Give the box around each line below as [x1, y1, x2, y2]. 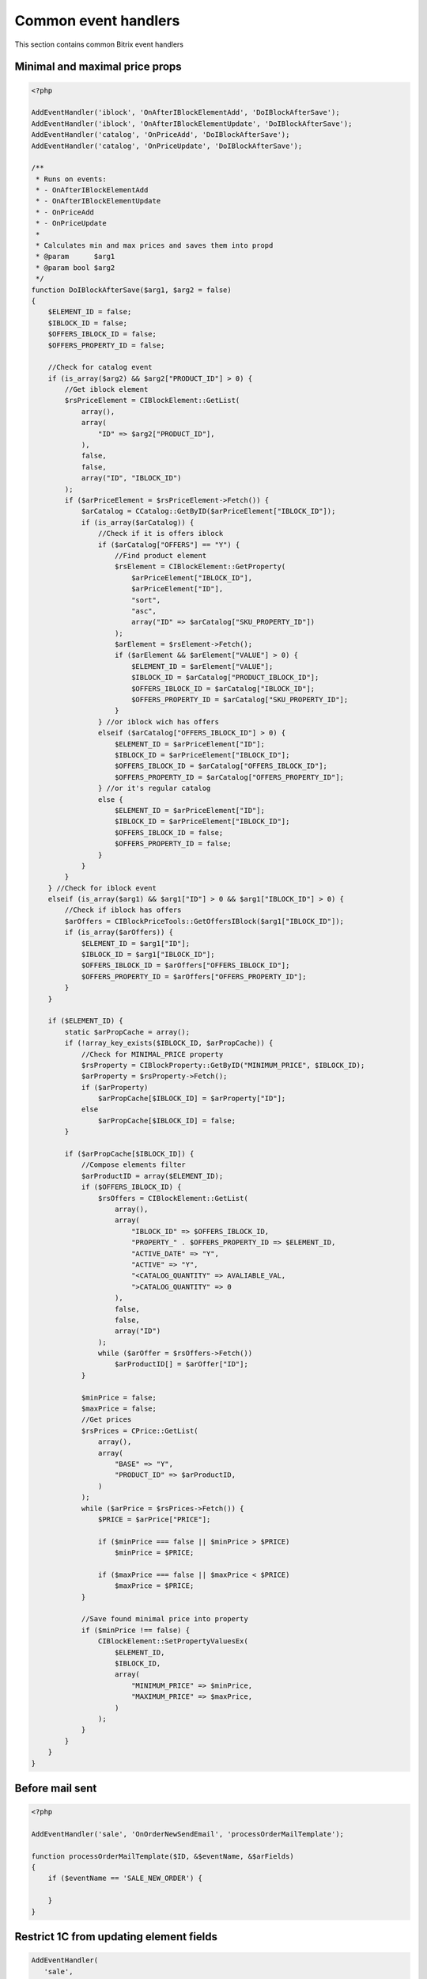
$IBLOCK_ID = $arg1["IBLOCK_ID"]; [81, 950, 215, 959]
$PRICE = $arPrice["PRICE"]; [97, 1514, 211, 1524]
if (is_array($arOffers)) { [64, 928, 174, 937]
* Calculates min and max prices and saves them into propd [36, 241, 274, 250]
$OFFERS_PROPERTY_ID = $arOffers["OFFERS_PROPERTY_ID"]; [81, 972, 307, 981]
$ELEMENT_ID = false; [47, 307, 132, 317]
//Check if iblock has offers [64, 906, 182, 914]
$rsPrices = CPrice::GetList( [81, 1426, 198, 1435]
